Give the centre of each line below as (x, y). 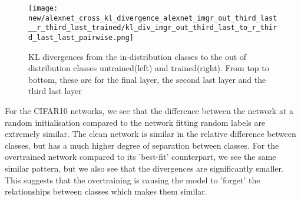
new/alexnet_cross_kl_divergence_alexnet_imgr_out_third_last (153, 18)
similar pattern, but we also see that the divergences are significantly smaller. (144, 168)
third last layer (55, 91)
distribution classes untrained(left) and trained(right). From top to (149, 68)
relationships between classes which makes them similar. (106, 191)
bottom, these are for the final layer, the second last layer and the (147, 79)
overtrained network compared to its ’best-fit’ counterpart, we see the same (140, 157)
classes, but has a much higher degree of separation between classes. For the (142, 145)
